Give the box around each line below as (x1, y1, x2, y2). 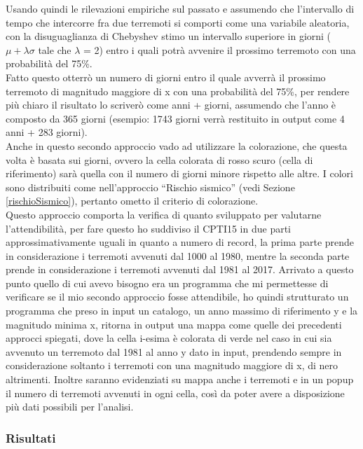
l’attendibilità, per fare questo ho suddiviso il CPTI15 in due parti (6, 221, 291, 235)
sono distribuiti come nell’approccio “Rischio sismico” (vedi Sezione (6, 179, 295, 194)
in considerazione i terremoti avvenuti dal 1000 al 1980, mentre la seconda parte (6, 248, 350, 263)
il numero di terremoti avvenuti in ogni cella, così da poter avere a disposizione (6, 385, 345, 400)
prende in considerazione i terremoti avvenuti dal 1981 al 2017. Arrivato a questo (6, 262, 354, 277)
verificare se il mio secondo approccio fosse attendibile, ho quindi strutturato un (6, 289, 349, 304)
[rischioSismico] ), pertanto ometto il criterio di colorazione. (6, 193, 259, 208)
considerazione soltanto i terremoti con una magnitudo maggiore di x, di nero (6, 358, 338, 373)
